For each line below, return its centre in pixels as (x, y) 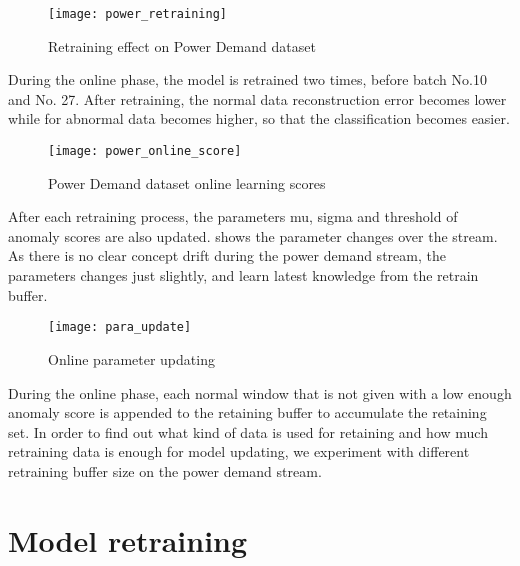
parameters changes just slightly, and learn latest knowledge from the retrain (243, 275)
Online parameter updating (131, 358)
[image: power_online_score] (145, 151)
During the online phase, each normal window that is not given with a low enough (260, 392)
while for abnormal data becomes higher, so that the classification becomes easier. (259, 118)
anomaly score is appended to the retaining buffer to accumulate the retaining (247, 412)
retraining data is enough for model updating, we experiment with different (239, 451)
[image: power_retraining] (137, 14)
